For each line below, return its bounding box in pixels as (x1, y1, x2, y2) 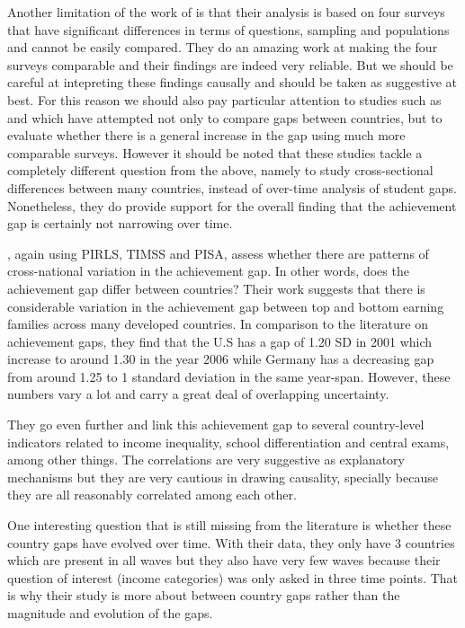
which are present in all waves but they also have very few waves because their (7, 551, 441, 570)
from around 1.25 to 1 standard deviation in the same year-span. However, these (7, 367, 451, 385)
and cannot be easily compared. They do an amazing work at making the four (7, 38, 438, 57)
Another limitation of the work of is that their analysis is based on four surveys (7, 3, 445, 21)
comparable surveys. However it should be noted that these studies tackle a (7, 143, 423, 162)
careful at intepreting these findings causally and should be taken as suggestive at (7, 73, 457, 92)
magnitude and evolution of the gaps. (7, 604, 213, 622)
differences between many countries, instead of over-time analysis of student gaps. (7, 178, 457, 197)
